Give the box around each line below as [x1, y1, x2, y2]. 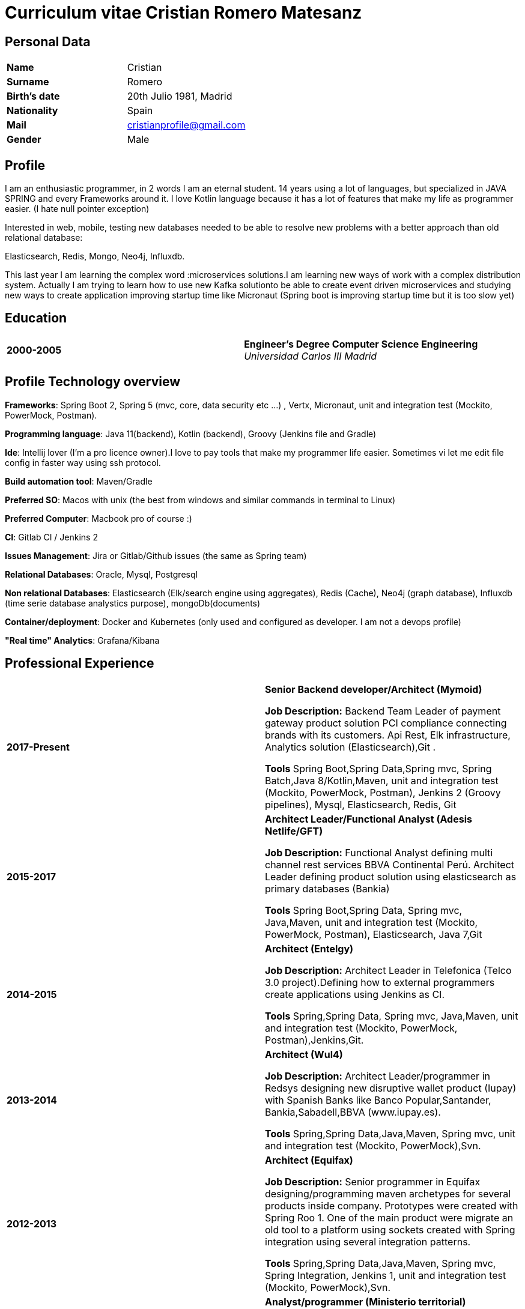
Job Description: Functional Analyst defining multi [265, 846, 493, 859]
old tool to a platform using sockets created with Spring [265, 1223, 515, 1236]
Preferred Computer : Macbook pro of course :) [5, 513, 192, 524]
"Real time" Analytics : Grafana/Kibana [5, 635, 160, 645]
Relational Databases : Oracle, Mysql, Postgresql [5, 569, 198, 579]
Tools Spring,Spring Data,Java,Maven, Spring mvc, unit [265, 1127, 515, 1140]
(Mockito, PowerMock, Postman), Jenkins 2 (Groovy [265, 786, 501, 799]
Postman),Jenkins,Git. [265, 1033, 364, 1046]
